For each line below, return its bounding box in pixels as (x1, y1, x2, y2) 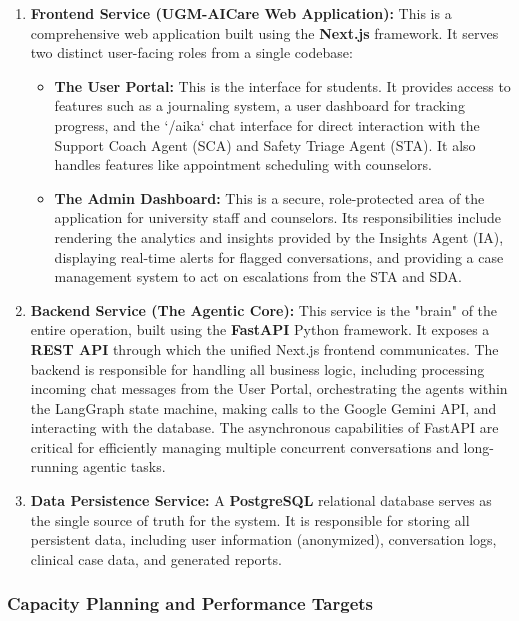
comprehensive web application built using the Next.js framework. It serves (30, 22, 499, 43)
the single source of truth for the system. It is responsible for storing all (30, 509, 470, 530)
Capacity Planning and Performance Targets (7, 591, 374, 616)
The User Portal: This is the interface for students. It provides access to (54, 75, 511, 96)
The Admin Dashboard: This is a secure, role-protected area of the (54, 187, 485, 208)
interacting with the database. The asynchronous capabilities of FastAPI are (30, 417, 499, 438)
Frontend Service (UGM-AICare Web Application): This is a (30, 3, 452, 23)
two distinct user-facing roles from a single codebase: (30, 42, 353, 63)
